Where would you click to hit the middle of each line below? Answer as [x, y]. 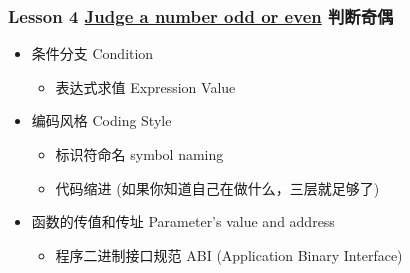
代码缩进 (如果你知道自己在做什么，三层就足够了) [217, 187]
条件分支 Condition [92, 53]
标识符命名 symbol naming [139, 154]
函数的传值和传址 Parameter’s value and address [183, 221]
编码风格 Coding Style [101, 120]
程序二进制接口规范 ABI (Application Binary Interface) [229, 254]
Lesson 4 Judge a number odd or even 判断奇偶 [201, 15]
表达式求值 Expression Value [145, 86]
